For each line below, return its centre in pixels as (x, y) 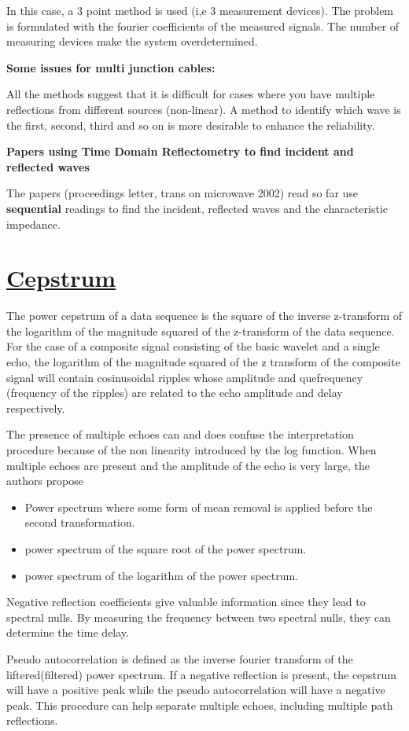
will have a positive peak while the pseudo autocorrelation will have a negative (196, 690)
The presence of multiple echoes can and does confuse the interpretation (180, 434)
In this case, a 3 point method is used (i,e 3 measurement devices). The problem (200, 10)
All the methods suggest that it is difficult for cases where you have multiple (191, 94)
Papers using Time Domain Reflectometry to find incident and (180, 151)
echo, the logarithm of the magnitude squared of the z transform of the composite (203, 362)
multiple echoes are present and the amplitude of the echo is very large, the (188, 465)
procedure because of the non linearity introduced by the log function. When (192, 450)
